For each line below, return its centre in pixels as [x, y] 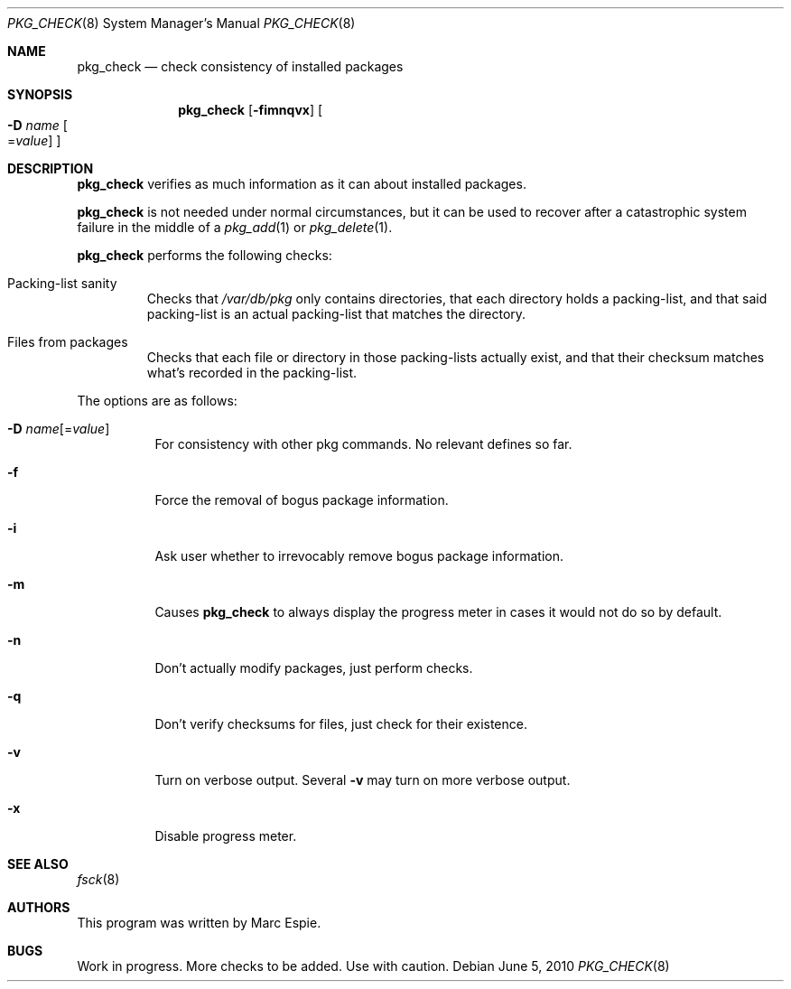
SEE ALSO [38, 864]
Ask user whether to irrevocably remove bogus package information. [359, 556]
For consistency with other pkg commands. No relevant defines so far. [363, 444]
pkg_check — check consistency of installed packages [240, 66]
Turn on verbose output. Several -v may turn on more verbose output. [363, 780]
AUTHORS [39, 907]
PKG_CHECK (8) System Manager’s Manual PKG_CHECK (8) [181, 23]
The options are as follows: [157, 401]
